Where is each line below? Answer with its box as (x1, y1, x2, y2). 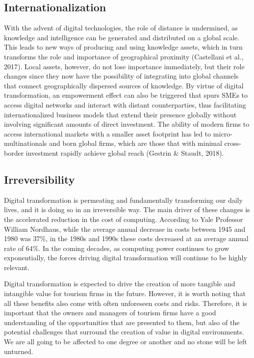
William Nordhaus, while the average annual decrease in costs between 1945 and (4, 223, 246, 234)
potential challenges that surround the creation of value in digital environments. (4, 327, 244, 337)
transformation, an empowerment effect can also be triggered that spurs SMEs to (4, 90, 248, 100)
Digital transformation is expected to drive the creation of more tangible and (4, 278, 235, 289)
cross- (224, 138, 241, 148)
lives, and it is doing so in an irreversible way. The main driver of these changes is (4, 204, 250, 215)
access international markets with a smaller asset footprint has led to (4, 128, 211, 138)
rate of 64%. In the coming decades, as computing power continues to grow (4, 243, 229, 253)
